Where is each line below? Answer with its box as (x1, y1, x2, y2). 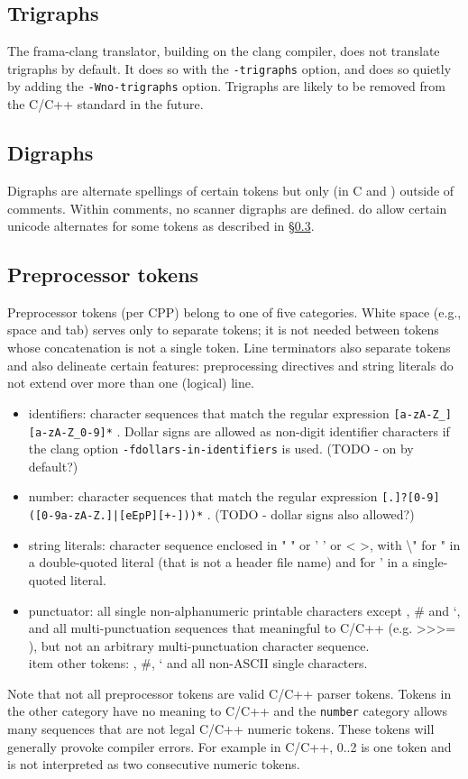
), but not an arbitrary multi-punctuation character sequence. (28, 636, 370, 655)
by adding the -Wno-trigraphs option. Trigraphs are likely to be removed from (7, 77, 445, 96)
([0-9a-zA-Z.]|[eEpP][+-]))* (28, 509, 204, 523)
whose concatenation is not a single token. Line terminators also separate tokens (7, 338, 451, 357)
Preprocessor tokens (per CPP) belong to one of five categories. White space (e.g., (7, 302, 462, 321)
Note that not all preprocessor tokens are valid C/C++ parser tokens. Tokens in (7, 683, 452, 702)
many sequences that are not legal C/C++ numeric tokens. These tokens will (7, 719, 435, 738)
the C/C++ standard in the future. (7, 95, 204, 114)
